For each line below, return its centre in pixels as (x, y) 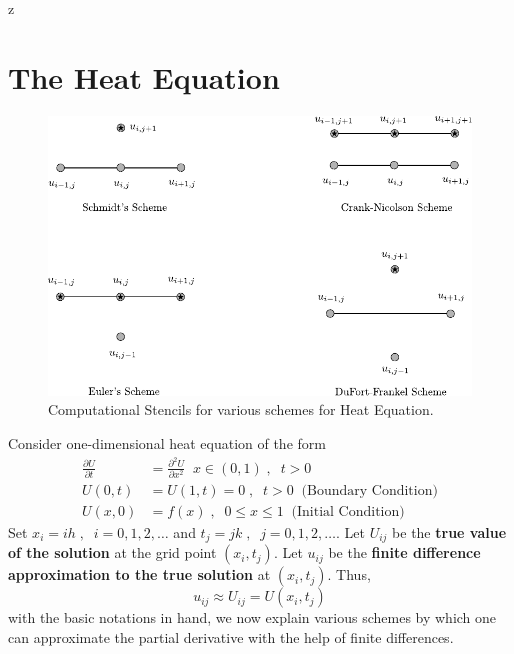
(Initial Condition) (348, 511)
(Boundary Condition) (369, 490)
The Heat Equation (144, 76)
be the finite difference (404, 552)
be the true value (449, 531)
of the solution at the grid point (112, 552)
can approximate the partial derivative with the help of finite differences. (231, 637)
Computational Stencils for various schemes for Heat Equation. (241, 409)
